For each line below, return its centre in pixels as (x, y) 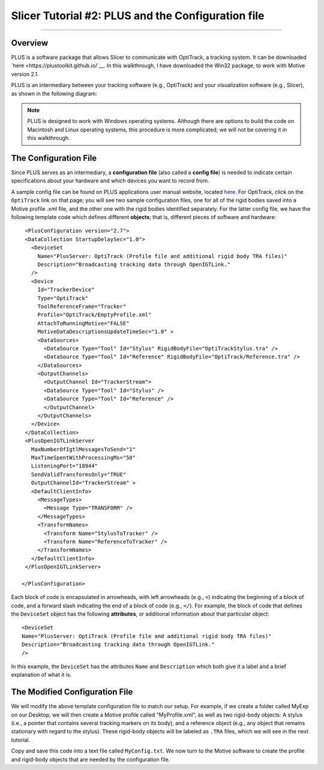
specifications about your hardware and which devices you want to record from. (110, 181)
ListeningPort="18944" (64, 466)
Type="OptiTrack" (63, 298)
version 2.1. (25, 74)
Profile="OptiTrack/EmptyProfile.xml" (94, 315)
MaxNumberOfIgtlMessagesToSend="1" (83, 449)
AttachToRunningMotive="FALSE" (83, 323)
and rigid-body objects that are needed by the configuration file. (91, 759)
